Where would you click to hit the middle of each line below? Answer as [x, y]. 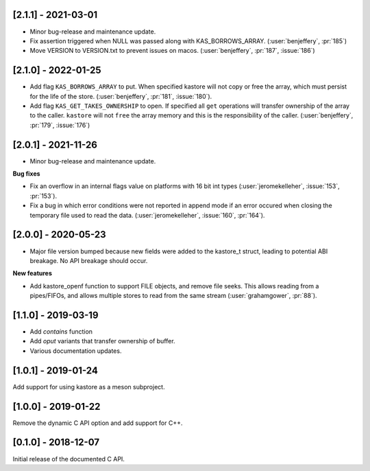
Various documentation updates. [76, 351]
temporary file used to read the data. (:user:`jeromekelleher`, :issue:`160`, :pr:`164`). [147, 215]
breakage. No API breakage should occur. [89, 260]
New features [33, 273]
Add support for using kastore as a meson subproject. [89, 387]
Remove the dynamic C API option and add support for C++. [98, 423]
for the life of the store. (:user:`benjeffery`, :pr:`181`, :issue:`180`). [121, 96]
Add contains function [61, 332]
